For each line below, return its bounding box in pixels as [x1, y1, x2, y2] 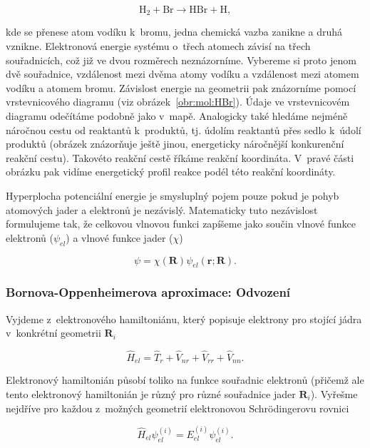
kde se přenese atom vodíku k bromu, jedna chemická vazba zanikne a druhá [6, 24, 342, 39]
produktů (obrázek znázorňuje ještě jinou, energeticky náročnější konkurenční [6, 136, 344, 151]
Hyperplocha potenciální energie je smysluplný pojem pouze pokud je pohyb [6, 188, 339, 203]
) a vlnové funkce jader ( [66, 230, 173, 245]
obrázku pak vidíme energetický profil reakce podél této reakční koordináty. [6, 164, 336, 179]
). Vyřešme [310, 387, 358, 402]
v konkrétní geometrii [6, 325, 101, 340]
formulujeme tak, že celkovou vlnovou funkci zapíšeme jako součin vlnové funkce [6, 216, 356, 231]
